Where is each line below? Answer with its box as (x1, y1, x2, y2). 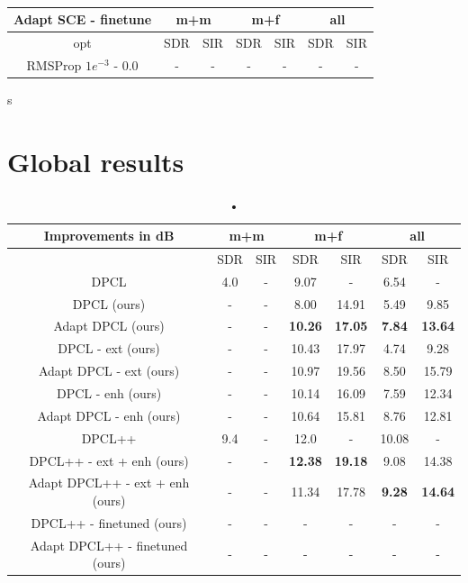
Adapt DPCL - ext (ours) (38, 361, 180, 380)
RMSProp (26, 55, 82, 74)
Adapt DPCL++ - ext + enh (28, 473, 190, 492)
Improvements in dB (43, 226, 175, 245)
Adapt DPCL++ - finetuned (30, 535, 188, 554)
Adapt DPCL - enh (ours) (37, 405, 181, 424)
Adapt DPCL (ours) (53, 316, 165, 335)
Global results (7, 142, 184, 179)
